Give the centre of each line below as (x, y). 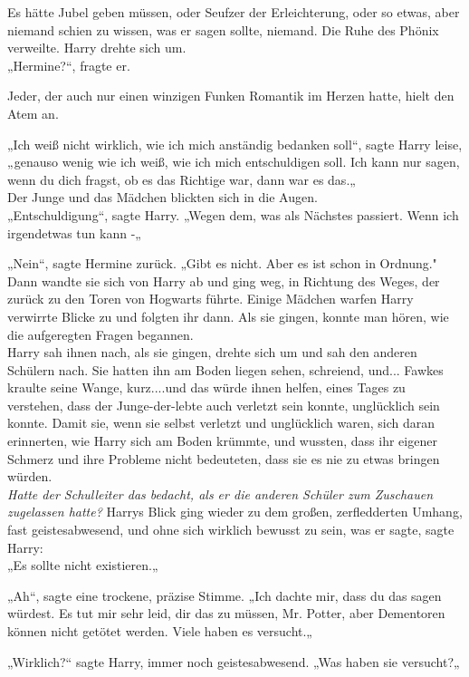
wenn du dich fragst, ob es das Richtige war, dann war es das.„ (182, 179)
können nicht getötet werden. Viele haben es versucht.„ (160, 631)
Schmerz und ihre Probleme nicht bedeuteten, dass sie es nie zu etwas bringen (224, 458)
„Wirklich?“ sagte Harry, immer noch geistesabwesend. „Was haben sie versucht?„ (234, 661)
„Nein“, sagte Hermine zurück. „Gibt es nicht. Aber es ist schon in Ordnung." (222, 263)
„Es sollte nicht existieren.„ (83, 565)
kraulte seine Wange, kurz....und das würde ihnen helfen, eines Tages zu (206, 387)
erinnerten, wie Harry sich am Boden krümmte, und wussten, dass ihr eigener (222, 441)
